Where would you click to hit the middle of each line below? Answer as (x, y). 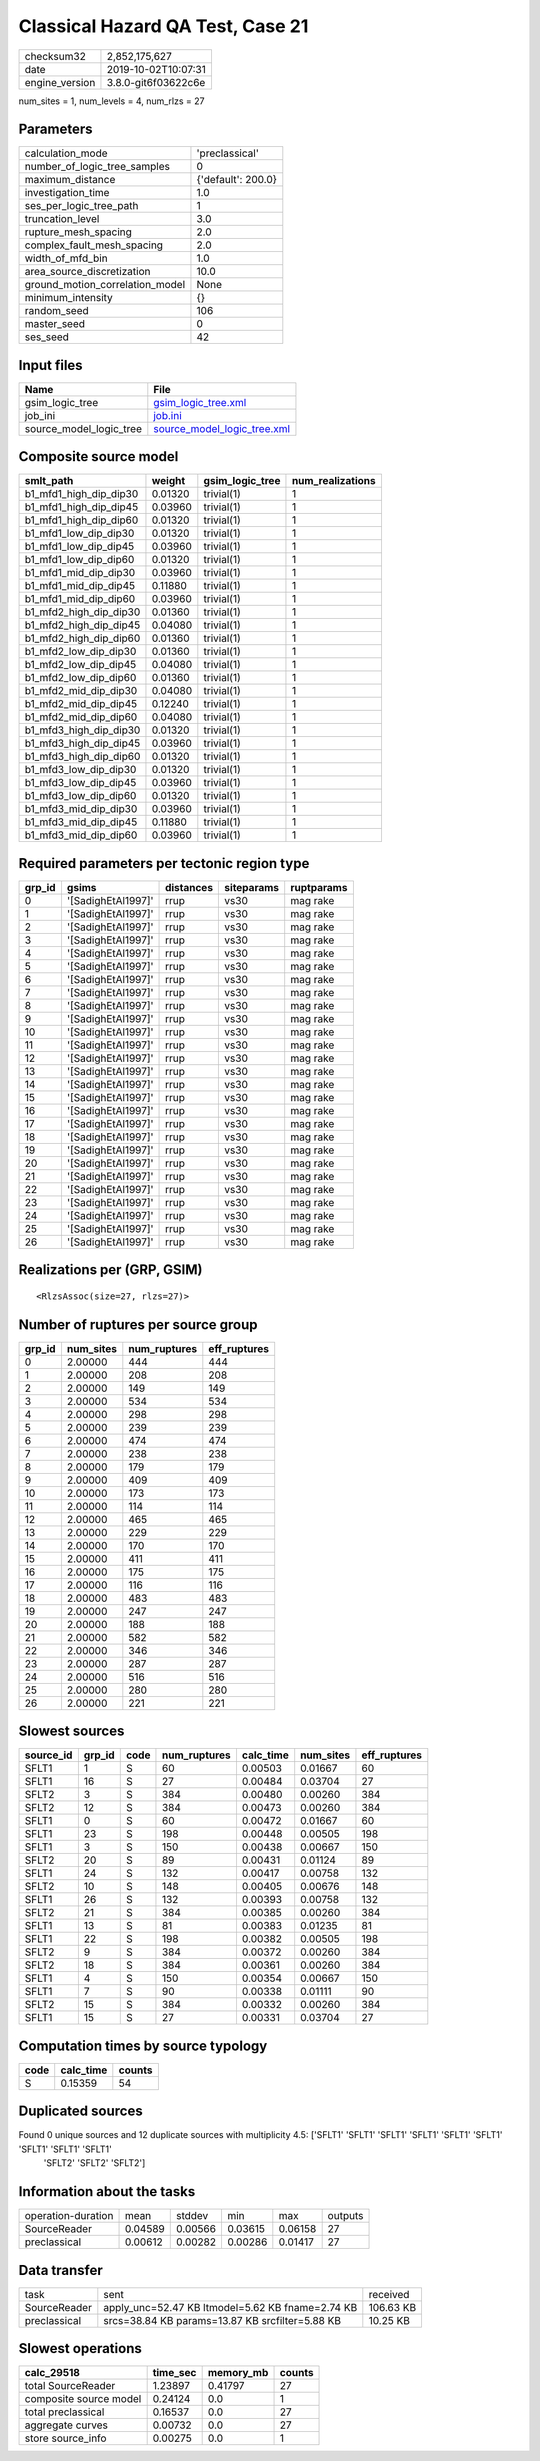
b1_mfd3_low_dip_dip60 (80, 796)
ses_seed (47, 337)
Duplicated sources (81, 2111)
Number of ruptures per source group (138, 1324)
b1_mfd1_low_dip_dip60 (79, 560)
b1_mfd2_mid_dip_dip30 (81, 691)
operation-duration (69, 2216)
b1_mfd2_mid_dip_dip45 (81, 704)
